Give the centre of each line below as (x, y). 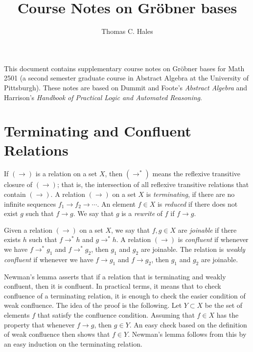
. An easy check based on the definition (188, 324)
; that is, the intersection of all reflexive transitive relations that (153, 184)
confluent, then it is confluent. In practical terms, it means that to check (113, 286)
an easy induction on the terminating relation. (73, 343)
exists (12, 239)
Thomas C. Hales (127, 31)
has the (228, 314)
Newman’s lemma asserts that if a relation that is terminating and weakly (115, 276)
